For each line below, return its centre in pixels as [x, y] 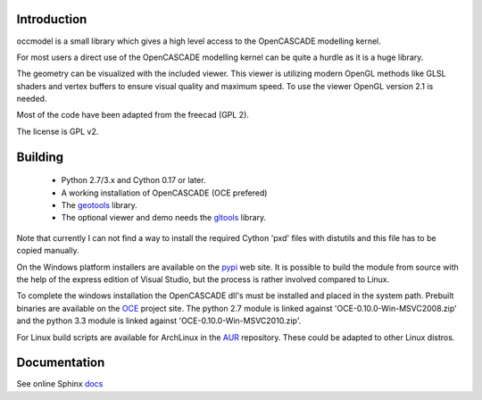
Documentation [61, 363]
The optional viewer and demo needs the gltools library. [164, 218]
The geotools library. [99, 205]
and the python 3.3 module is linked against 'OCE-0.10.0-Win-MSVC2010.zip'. [159, 321]
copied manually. [48, 251]
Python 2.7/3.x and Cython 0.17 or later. [133, 180]
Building [40, 157]
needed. [32, 99]
